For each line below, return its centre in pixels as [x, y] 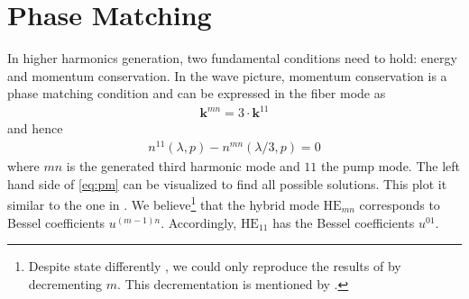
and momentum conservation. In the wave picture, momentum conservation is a [227, 75]
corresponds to [400, 204]
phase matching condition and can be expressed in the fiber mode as [197, 93]
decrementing [65, 283]
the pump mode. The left [391, 166]
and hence [35, 128]
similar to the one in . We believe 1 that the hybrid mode [163, 203]
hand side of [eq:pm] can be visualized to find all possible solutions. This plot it [227, 183]
